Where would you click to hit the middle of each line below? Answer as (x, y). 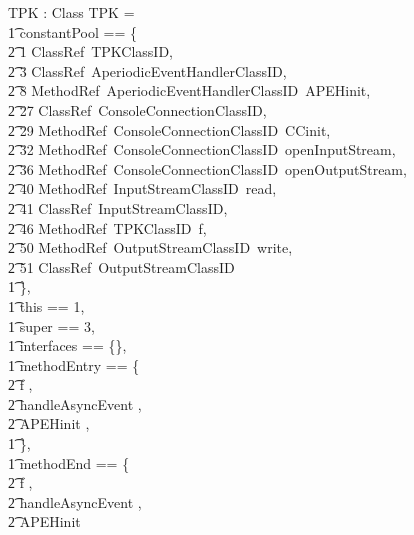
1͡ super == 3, (51, 325)
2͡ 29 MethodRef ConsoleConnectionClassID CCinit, (169, 129)
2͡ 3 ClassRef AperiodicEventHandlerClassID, (147, 70)
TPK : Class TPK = (71, 12)
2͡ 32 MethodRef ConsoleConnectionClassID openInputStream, (202, 149)
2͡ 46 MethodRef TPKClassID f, (107, 227)
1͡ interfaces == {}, (67, 345)
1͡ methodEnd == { (69, 462)
